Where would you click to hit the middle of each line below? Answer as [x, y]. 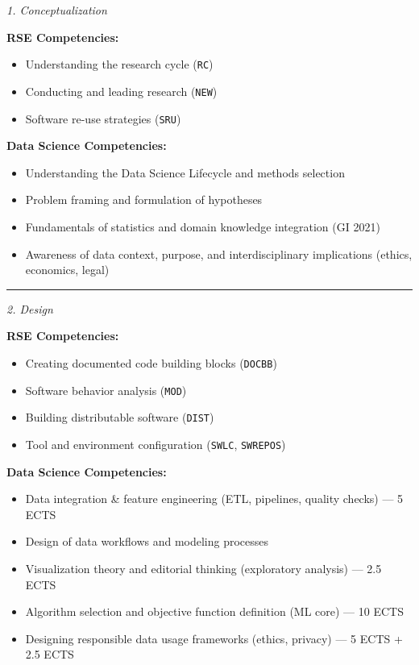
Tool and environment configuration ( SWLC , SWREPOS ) [156, 444]
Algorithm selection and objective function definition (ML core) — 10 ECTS [214, 611]
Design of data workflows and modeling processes [147, 541]
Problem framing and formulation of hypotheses [144, 199]
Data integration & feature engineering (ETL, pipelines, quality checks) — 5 [214, 499]
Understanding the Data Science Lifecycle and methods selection [185, 172]
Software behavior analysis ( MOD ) [106, 390]
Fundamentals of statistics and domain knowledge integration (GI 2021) [203, 226]
